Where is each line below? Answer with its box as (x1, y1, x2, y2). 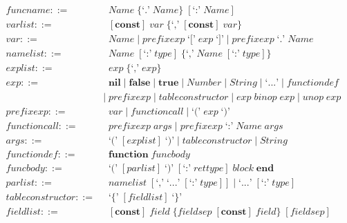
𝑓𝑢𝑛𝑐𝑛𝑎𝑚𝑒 (6, 6, 50, 16)
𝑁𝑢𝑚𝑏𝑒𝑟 (187, 78, 222, 88)
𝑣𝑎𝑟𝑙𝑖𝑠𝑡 (6, 20, 35, 30)
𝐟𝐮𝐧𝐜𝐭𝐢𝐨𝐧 (108, 150, 149, 160)
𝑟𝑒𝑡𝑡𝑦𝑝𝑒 (194, 164, 224, 174)
